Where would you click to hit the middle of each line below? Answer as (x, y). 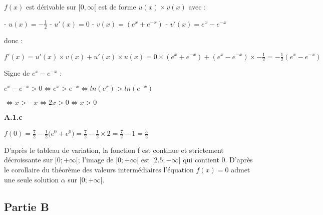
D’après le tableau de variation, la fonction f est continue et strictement (114, 150)
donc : (14, 40)
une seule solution (32, 179)
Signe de (17, 73)
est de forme (117, 7)
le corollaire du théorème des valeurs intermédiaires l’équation (99, 170)
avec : (197, 7)
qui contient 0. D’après (218, 160)
